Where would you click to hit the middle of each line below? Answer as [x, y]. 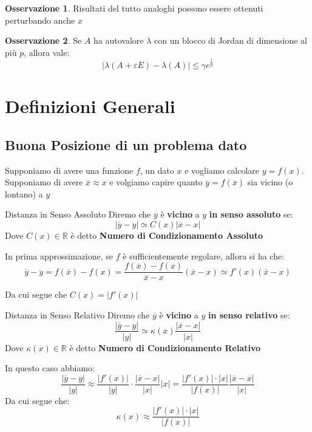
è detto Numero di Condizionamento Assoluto [167, 235]
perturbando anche [40, 20]
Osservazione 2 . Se [43, 40]
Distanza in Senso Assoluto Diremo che [78, 214]
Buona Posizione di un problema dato [126, 144]
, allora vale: [47, 52]
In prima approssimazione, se [59, 255]
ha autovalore [119, 40]
